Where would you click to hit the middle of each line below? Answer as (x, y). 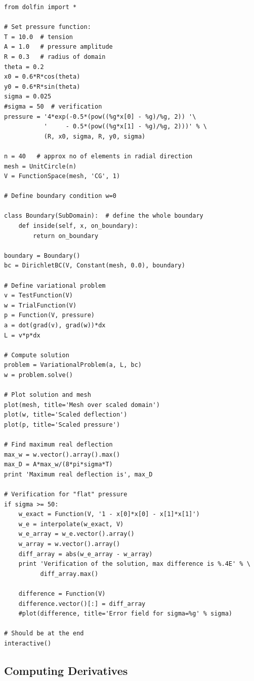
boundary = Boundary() (42, 256)
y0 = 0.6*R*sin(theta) (42, 87)
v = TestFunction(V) (39, 296)
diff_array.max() (69, 574)
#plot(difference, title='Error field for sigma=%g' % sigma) (125, 614)
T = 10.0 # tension (39, 37)
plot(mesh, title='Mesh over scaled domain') (82, 405)
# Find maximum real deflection (58, 445)
